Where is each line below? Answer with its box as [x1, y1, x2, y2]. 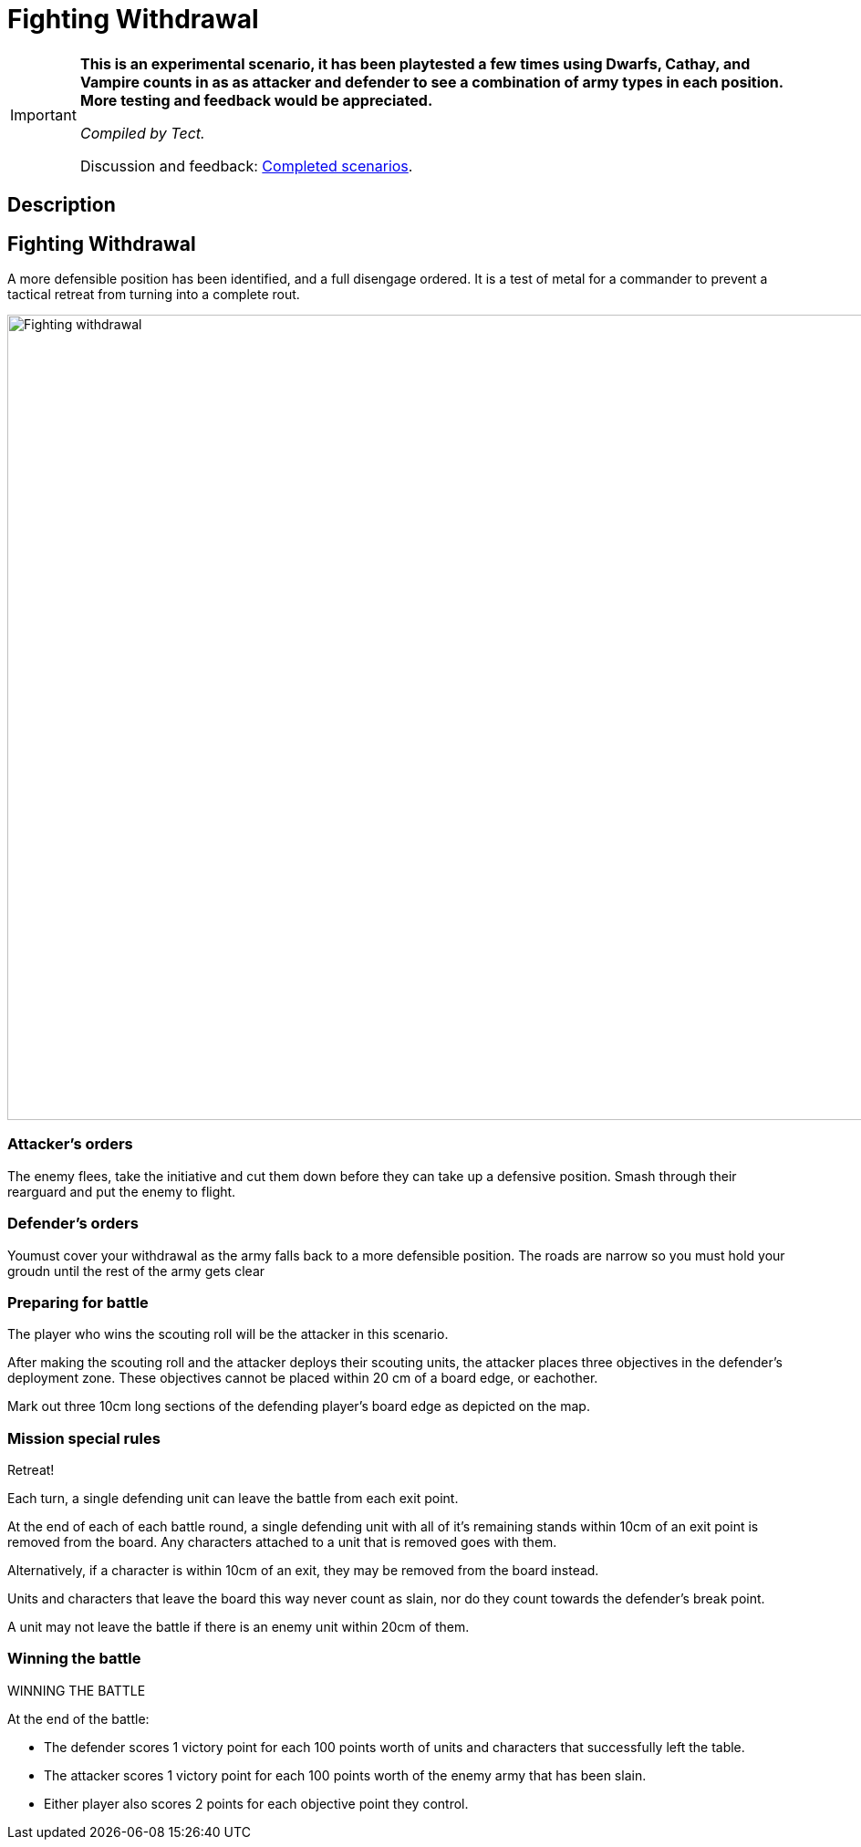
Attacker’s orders [7, 1135, 133, 1154]
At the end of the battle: [7, 1710, 150, 1727]
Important [10, 105, 77, 124]
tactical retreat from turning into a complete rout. [7, 286, 300, 303]
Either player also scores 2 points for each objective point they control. [44, 1795, 469, 1811]
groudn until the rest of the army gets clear [7, 1262, 265, 1279]
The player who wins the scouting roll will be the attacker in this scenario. [7, 1326, 449, 1343]
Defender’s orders [7, 1214, 139, 1233]
